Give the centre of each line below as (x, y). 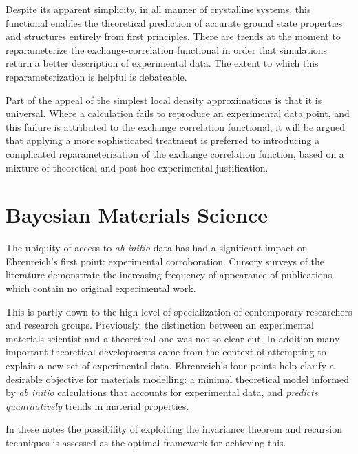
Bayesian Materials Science (137, 215)
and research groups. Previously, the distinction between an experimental (160, 325)
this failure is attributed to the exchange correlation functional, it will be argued (176, 126)
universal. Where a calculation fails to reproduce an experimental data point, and (178, 113)
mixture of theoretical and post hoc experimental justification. (137, 167)
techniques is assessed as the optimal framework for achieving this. (146, 442)
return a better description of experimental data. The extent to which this (162, 63)
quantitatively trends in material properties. (97, 405)
